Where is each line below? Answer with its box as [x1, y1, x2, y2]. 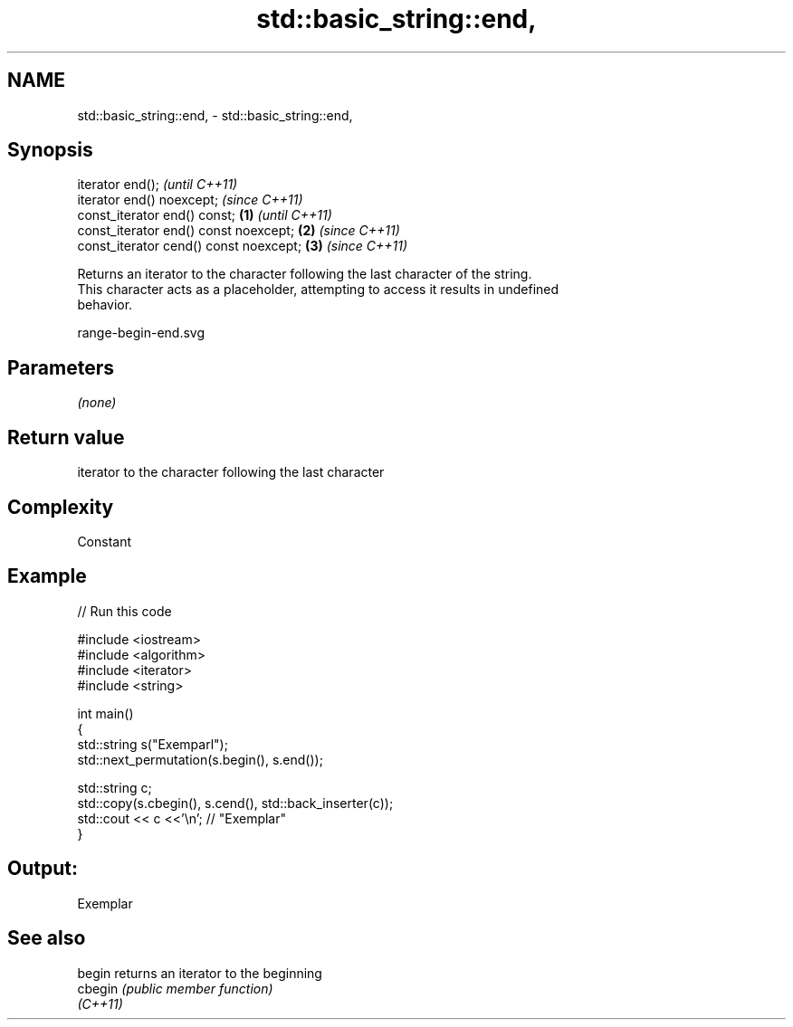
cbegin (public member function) [77, 980, 273, 996]
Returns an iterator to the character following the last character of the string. [77, 266, 532, 282]
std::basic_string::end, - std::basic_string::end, [77, 107, 353, 123]
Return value [7, 425, 125, 449]
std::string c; [77, 779, 152, 795]
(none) [77, 395, 117, 411]
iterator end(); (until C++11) [77, 176, 238, 193]
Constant [77, 533, 132, 549]
